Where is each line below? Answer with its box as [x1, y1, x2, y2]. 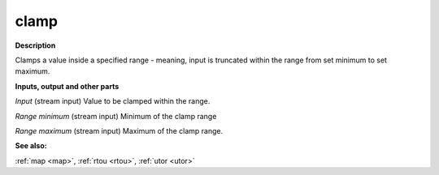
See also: [15, 141, 48, 151]
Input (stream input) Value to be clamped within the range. [15, 96, 211, 106]
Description [15, 41, 56, 50]
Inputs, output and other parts [15, 81, 120, 91]
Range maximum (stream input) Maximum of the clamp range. [15, 126, 224, 135]
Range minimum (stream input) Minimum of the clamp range [15, 111, 217, 121]
